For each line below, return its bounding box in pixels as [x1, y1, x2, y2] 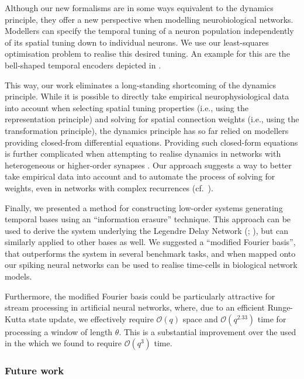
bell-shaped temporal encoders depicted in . [5, 58, 161, 71]
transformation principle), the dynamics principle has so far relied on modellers [5, 124, 289, 136]
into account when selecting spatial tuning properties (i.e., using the [5, 101, 248, 113]
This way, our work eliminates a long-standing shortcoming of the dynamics [5, 78, 277, 91]
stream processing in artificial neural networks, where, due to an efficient [5, 301, 265, 313]
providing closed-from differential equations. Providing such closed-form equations [5, 136, 298, 148]
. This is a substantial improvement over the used [119, 325, 296, 337]
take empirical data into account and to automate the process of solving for [5, 170, 275, 182]
